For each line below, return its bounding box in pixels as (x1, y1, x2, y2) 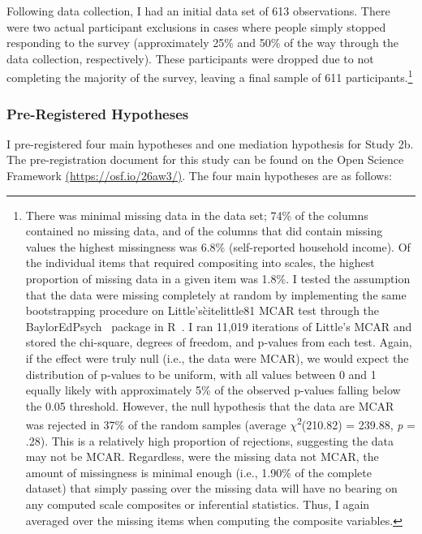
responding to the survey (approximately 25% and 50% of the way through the (6, 34, 398, 51)
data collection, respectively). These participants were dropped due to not (6, 50, 374, 67)
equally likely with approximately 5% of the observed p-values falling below (25, 381, 401, 398)
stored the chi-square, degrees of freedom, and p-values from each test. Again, (25, 334, 412, 351)
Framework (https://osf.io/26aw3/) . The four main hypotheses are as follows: (6, 167, 392, 184)
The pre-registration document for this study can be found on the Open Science (6, 151, 404, 168)
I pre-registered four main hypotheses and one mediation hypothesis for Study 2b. (6, 135, 414, 152)
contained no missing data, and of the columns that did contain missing (25, 222, 383, 239)
